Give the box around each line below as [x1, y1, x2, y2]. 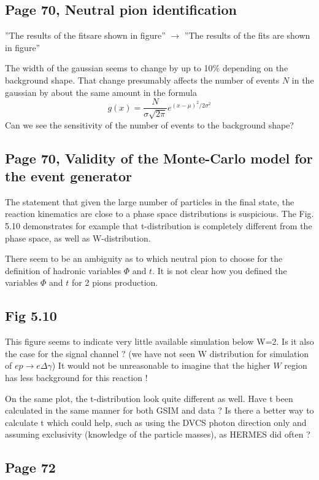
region [284, 359, 307, 372]
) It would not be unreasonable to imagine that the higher [52, 359, 271, 372]
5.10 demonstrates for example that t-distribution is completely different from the [5, 219, 312, 232]
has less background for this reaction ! [5, 371, 148, 384]
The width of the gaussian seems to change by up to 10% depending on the [5, 61, 288, 74]
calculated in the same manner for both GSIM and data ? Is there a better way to [5, 404, 314, 417]
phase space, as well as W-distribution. [5, 231, 151, 244]
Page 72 [5, 458, 56, 477]
